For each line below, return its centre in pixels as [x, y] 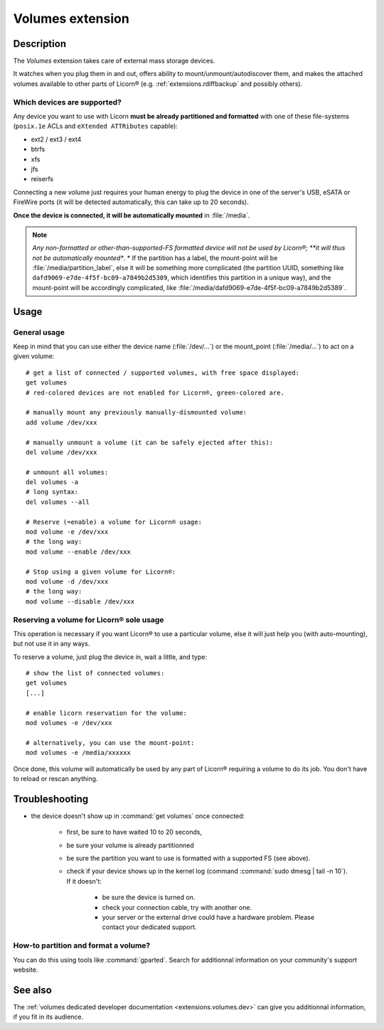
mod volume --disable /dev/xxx [80, 601]
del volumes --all [58, 502]
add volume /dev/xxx [62, 422]
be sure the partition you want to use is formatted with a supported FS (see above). [188, 858]
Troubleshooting [51, 799]
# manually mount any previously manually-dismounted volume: [137, 413]
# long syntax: [52, 492]
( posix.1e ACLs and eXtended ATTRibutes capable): [95, 126]
